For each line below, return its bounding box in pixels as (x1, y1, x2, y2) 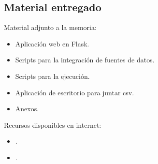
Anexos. (15, 104, 39, 114)
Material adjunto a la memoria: (4, 22, 97, 32)
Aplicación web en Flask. (15, 38, 89, 48)
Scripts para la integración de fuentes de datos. (15, 55, 155, 65)
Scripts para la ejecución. (15, 71, 90, 81)
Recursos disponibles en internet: (4, 119, 101, 130)
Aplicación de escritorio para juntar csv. (15, 87, 134, 97)
